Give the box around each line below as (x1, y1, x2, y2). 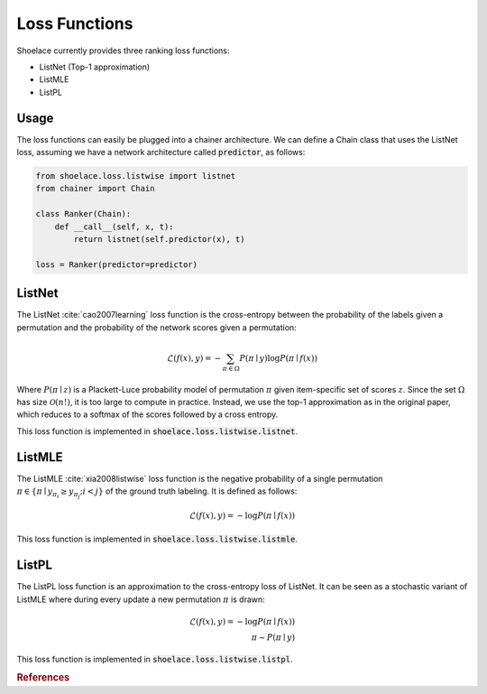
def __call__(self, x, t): (54, 221, 175, 232)
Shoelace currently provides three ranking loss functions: (16, 45, 230, 56)
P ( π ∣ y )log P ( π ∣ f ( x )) (239, 353, 317, 363)
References (16, 671, 70, 684)
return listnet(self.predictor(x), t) (73, 234, 245, 244)
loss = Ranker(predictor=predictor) (35, 259, 198, 270)
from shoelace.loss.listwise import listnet (35, 171, 236, 180)
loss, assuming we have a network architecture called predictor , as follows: (16, 147, 306, 158)
